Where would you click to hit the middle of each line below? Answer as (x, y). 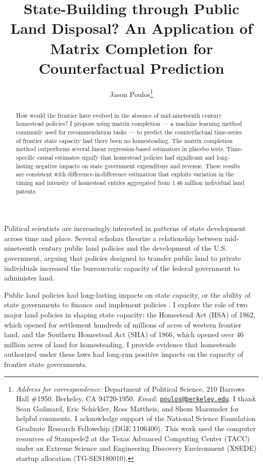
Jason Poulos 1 (131, 93)
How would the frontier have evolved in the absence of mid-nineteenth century (119, 115)
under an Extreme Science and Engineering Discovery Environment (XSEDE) (136, 448)
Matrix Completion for (131, 48)
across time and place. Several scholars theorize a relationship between (113, 238)
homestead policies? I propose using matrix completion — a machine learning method (129, 124)
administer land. (29, 278)
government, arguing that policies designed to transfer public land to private (123, 258)
